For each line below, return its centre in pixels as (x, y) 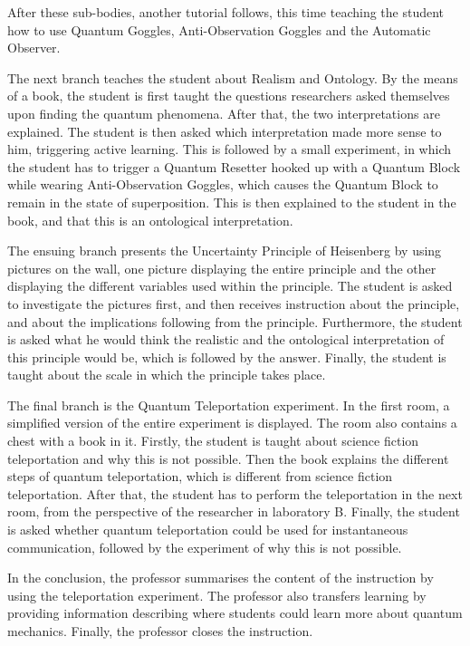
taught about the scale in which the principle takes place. (167, 375)
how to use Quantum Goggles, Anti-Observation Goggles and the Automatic (219, 29)
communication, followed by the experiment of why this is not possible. (205, 547)
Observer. (34, 48)
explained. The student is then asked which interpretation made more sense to (225, 131)
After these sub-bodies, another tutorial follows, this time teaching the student (226, 12)
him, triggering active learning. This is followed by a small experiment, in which (229, 149)
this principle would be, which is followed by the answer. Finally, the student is (227, 357)
